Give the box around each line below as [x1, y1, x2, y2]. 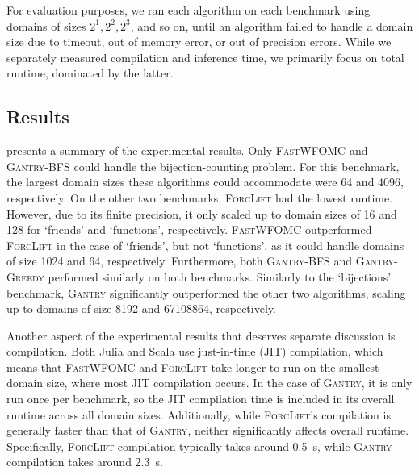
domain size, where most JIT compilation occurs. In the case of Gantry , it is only [6, 374, 413, 391]
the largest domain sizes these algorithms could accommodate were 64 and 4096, [6, 173, 404, 190]
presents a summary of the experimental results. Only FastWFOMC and [6, 142, 368, 159]
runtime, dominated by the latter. [6, 65, 174, 81]
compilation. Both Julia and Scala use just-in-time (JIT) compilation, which [6, 343, 383, 360]
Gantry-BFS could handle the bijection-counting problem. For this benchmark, [6, 157, 400, 174]
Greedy [6, 268, 44, 285]
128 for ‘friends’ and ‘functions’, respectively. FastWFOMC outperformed [6, 221, 372, 238]
